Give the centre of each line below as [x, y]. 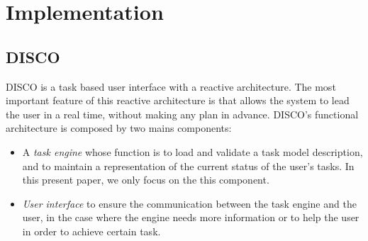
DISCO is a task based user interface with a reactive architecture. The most [171, 86]
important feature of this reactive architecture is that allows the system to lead [178, 100]
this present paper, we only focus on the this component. [146, 180]
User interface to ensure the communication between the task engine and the [189, 203]
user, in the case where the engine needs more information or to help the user [191, 217]
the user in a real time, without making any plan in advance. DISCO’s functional [182, 114]
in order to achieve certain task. [91, 231]
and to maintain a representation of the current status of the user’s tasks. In [188, 166]
